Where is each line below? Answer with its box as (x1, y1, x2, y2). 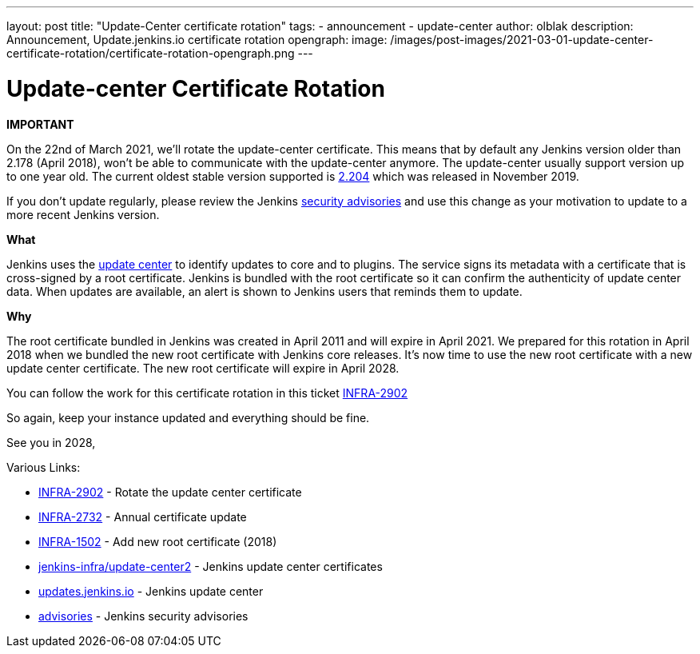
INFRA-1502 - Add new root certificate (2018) (38, 534, 277, 548)
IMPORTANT (6, 117, 74, 131)
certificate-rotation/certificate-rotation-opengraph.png (6, 46, 295, 60)
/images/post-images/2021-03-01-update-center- (390, 33, 654, 46)
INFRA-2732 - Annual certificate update (38, 509, 247, 524)
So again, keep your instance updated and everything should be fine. (6, 410, 370, 425)
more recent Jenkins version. (6, 207, 160, 221)
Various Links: (6, 460, 81, 474)
